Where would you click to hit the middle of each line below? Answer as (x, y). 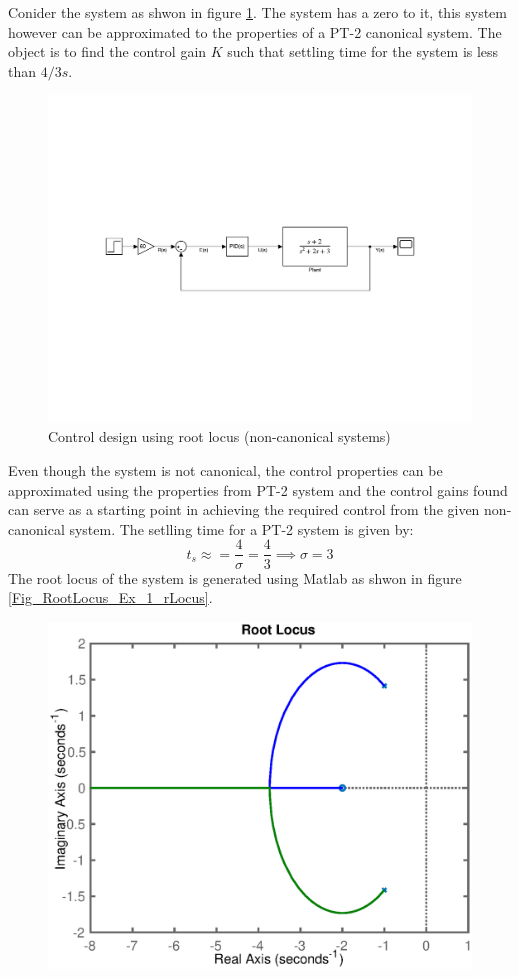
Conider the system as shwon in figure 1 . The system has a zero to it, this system (257, 12)
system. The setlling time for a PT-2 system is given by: (241, 528)
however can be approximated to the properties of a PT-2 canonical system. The (255, 31)
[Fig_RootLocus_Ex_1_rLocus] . (110, 597)
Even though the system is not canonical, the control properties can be (225, 470)
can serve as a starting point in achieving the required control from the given (244, 509)
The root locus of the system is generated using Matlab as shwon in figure (235, 577)
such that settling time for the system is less (363, 51)
